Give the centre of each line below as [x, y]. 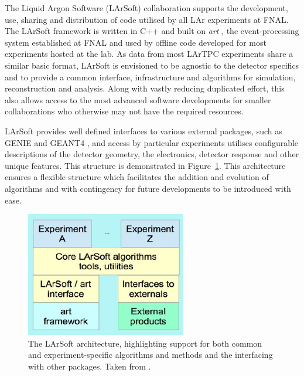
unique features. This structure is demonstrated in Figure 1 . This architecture [145, 165]
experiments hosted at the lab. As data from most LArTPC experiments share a [149, 54]
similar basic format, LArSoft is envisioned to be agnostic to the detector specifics [152, 65]
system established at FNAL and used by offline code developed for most [136, 42]
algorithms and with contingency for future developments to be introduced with [148, 188]
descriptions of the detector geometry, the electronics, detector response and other [152, 154]
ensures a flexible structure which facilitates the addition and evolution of [137, 177]
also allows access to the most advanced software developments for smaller [138, 99]
